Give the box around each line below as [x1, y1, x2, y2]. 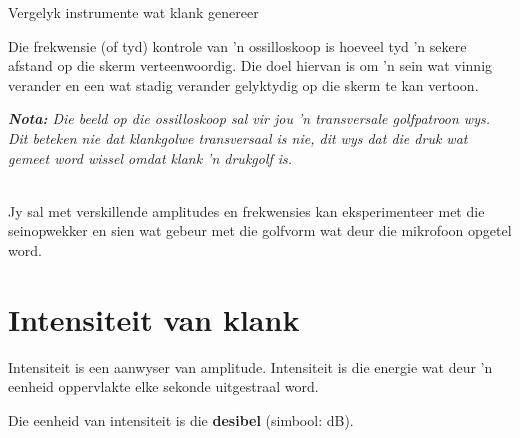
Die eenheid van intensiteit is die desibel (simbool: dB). [8, 409, 354, 430]
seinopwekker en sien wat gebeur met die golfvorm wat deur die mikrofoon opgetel [8, 220, 512, 241]
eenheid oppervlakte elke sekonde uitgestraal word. [8, 376, 319, 397]
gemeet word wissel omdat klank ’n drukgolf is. [8, 147, 293, 168]
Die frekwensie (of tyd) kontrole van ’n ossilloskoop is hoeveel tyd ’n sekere [8, 35, 467, 56]
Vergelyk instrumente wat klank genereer [8, 2, 259, 22]
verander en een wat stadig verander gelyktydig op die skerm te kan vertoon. [8, 74, 479, 95]
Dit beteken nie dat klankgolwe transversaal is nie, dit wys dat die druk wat [8, 127, 468, 148]
